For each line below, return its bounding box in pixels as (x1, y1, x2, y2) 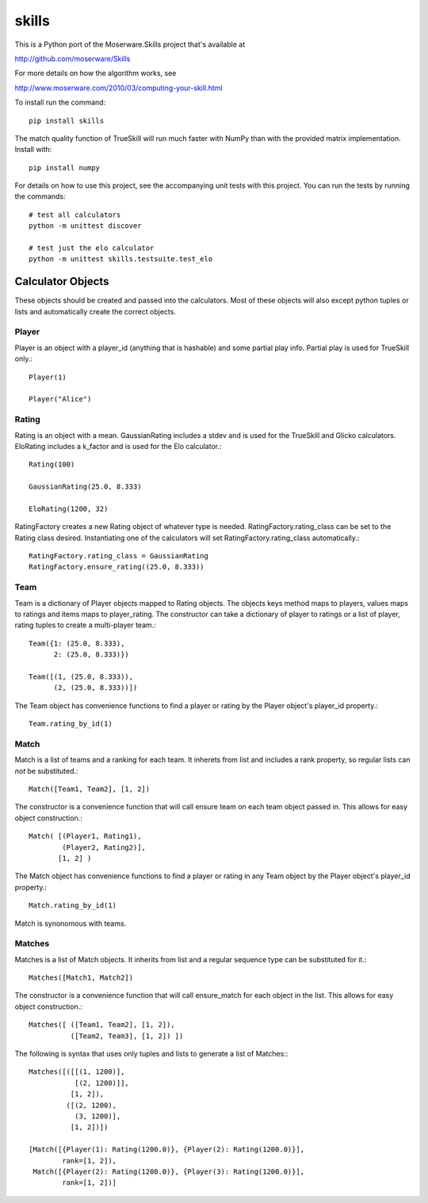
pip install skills (29, 116, 105, 125)
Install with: (14, 145, 52, 154)
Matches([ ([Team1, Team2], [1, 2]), (29, 1020, 176, 1030)
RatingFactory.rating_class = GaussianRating (29, 551, 209, 561)
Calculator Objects (14, 275, 109, 288)
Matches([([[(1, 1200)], (29, 1068, 125, 1076)
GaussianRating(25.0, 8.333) (29, 482, 142, 491)
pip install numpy (29, 163, 101, 172)
